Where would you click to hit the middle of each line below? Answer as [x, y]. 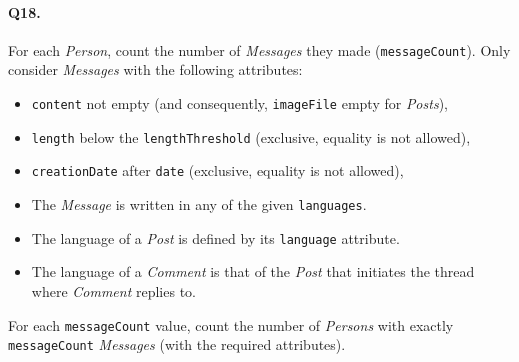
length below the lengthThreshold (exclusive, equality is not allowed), [251, 136]
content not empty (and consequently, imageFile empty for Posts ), [239, 103]
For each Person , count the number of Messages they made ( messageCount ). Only [259, 49]
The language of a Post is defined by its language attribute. [215, 237]
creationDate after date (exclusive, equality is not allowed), [217, 170]
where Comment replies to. [113, 290]
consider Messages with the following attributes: [155, 69]
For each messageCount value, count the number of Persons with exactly [231, 324]
